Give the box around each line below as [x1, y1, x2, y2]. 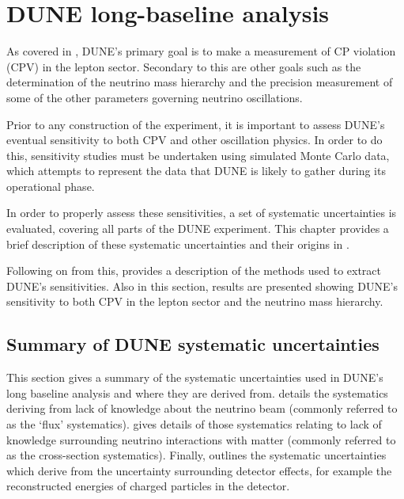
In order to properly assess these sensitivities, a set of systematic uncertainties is [6, 204, 397, 221]
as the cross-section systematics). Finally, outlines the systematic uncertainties [6, 447, 387, 463]
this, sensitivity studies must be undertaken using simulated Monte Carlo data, [6, 147, 390, 163]
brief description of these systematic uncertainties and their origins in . [6, 235, 349, 252]
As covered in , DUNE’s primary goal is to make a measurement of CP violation [6, 43, 396, 59]
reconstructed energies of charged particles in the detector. [6, 478, 290, 494]
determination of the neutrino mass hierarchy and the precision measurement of [6, 74, 393, 90]
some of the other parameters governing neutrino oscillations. [6, 89, 303, 105]
